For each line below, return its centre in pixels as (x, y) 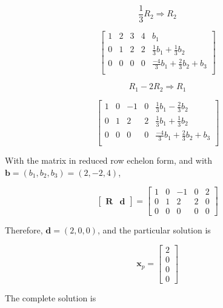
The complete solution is (51, 297)
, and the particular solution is (154, 230)
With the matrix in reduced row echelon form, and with (109, 160)
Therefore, (24, 230)
